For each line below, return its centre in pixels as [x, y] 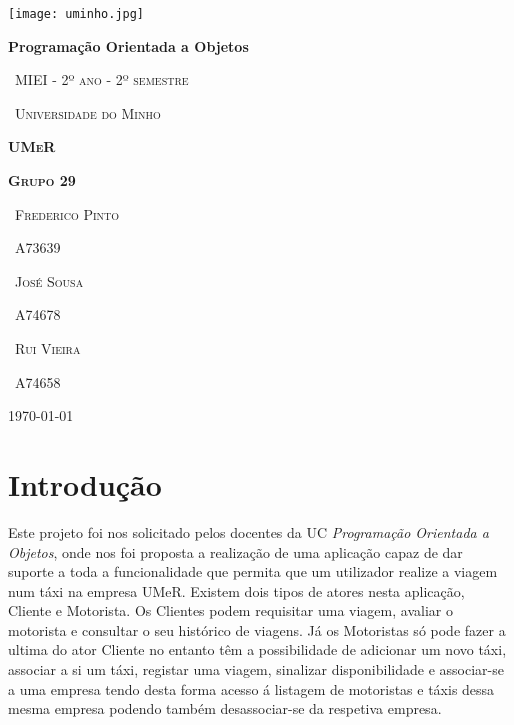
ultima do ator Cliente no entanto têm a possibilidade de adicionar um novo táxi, [257, 649]
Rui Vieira [47, 348]
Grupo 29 [42, 180]
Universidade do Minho [87, 112]
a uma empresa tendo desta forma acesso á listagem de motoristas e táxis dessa [251, 688]
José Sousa [49, 280]
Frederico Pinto [67, 213]
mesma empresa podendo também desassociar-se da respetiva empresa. [225, 708]
